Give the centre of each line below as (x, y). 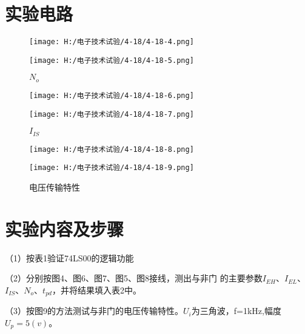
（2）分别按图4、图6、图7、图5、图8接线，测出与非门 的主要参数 (134, 278)
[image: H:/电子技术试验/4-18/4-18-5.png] (112, 60)
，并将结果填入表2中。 (96, 290)
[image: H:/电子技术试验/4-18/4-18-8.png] (112, 149)
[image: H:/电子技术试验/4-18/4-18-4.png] (112, 42)
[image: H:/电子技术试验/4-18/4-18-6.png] (112, 95)
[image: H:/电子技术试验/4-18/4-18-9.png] (112, 168)
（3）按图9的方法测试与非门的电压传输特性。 (94, 311)
